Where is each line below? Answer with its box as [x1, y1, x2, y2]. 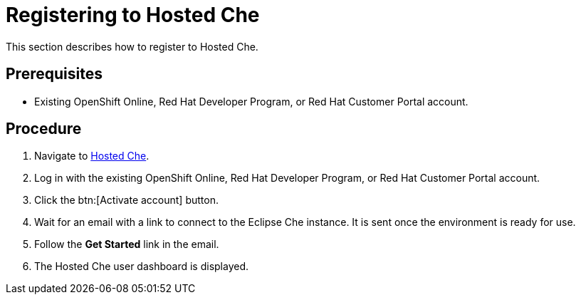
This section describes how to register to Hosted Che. [6, 40, 258, 53]
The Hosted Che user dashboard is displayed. [34, 260, 249, 273]
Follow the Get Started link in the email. [34, 238, 219, 251]
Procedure [6, 120, 82, 138]
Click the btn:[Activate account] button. [34, 194, 219, 207]
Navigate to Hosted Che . [34, 150, 150, 162]
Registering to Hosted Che [6, 3, 260, 27]
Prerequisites [6, 65, 103, 83]
